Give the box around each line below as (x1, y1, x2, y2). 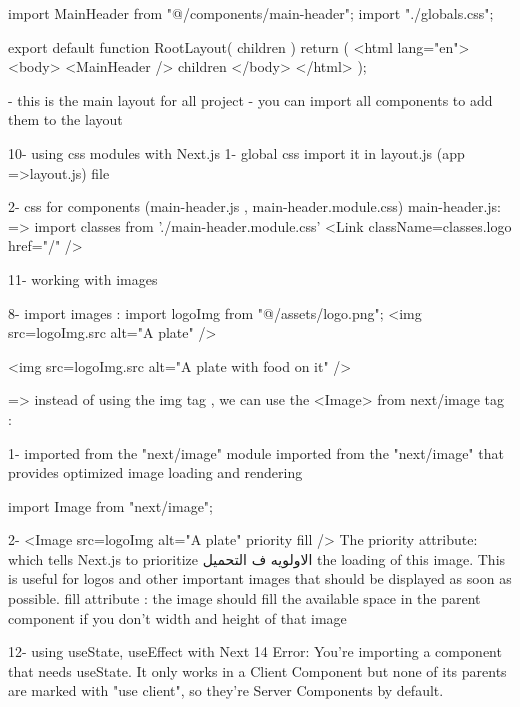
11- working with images (8, 268, 158, 289)
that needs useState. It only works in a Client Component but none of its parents (8, 660, 507, 681)
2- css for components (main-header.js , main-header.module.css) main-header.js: (8, 196, 502, 217)
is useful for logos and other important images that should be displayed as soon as (8, 568, 512, 589)
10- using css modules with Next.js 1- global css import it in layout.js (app (8, 142, 465, 163)
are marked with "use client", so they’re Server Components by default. (8, 680, 444, 701)
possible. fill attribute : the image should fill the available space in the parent (8, 588, 481, 609)
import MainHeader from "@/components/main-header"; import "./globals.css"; (8, 3, 494, 23)
